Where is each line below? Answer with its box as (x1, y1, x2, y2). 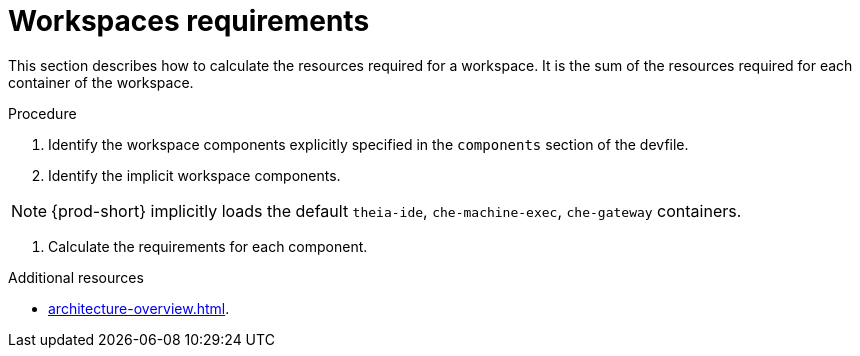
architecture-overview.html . (48, 299, 230, 317)
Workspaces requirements (8, 4, 370, 38)
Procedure (8, 104, 77, 122)
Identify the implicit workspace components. (48, 166, 341, 184)
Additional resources (8, 268, 144, 286)
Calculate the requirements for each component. (48, 237, 368, 255)
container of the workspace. (8, 73, 194, 91)
